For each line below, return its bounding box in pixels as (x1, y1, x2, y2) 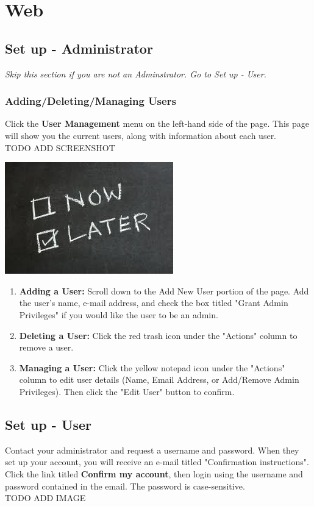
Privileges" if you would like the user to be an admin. (19, 308, 218, 321)
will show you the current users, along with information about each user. (5, 129, 277, 141)
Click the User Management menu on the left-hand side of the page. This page (5, 117, 309, 130)
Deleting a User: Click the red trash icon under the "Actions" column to (19, 329, 298, 341)
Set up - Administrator (5, 38, 153, 57)
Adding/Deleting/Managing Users (5, 93, 176, 109)
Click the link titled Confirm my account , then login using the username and (5, 467, 303, 480)
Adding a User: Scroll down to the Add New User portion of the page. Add (19, 284, 309, 297)
